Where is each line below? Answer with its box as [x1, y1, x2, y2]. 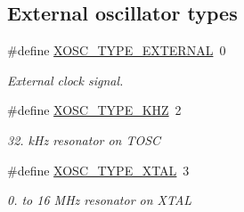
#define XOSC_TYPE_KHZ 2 [7, 101, 182, 119]
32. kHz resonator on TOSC [7, 130, 161, 149]
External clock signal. [7, 70, 124, 89]
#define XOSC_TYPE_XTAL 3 [7, 160, 190, 179]
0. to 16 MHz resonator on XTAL [7, 191, 192, 209]
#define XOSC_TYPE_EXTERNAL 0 [7, 41, 226, 60]
